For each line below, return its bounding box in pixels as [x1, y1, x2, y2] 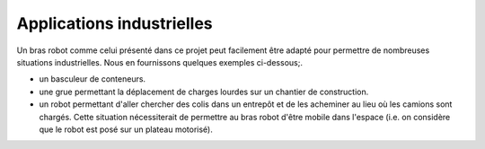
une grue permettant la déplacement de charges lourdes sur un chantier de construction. [39, 86, 369, 97]
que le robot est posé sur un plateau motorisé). [39, 124, 213, 135]
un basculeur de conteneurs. [39, 74, 146, 84]
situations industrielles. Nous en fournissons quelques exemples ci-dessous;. [16, 57, 303, 67]
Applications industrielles [16, 13, 213, 33]
